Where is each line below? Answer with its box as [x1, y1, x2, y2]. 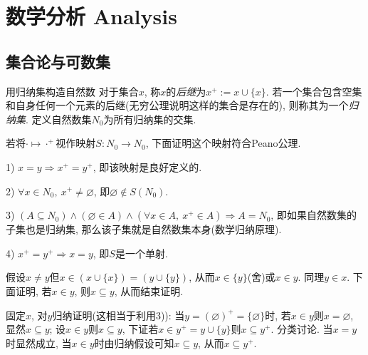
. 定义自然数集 [26, 111, 92, 126]
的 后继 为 [166, 83, 206, 98]
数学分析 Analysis [6, 1, 177, 31]
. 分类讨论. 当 [270, 321, 333, 336]
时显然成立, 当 [6, 335, 72, 350]
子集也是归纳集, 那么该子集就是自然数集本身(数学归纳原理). [6, 222, 282, 237]
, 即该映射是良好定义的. [93, 159, 202, 174]
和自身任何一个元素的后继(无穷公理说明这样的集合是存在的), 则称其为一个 [6, 98, 349, 113]
